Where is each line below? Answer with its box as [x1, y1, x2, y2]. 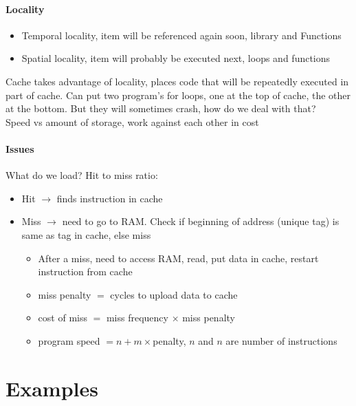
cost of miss [38, 310, 87, 325]
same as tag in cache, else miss [21, 227, 151, 242]
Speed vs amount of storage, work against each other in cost [5, 114, 259, 129]
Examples [5, 374, 98, 402]
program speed [38, 333, 100, 348]
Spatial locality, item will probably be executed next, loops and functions [21, 51, 331, 65]
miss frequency [106, 310, 168, 325]
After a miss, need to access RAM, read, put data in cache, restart [38, 250, 319, 265]
